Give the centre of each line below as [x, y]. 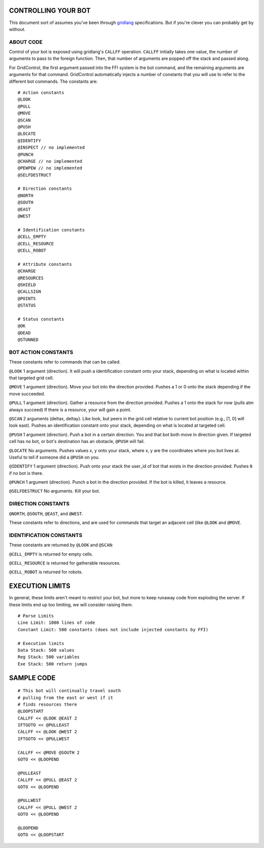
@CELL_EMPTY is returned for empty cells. [51, 554]
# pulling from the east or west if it [66, 697]
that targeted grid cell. [31, 378]
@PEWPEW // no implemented [50, 168]
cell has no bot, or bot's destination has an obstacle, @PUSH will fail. [77, 441]
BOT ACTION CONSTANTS [41, 352]
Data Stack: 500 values [46, 650]
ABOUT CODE [26, 42]
